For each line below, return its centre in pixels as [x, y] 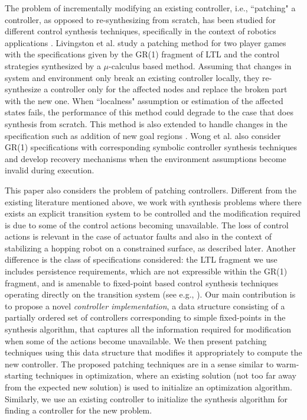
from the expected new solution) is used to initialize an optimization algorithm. [148, 387]
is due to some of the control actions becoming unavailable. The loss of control [147, 224]
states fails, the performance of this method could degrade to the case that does [149, 112]
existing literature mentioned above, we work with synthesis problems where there [153, 201]
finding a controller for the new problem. [79, 410]
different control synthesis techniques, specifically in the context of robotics [141, 31]
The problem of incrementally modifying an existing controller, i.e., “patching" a [150, 8]
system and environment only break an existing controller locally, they [132, 77]
